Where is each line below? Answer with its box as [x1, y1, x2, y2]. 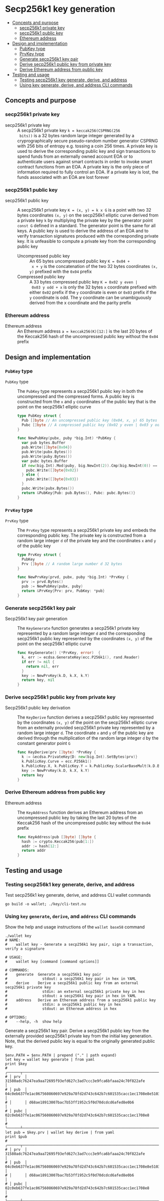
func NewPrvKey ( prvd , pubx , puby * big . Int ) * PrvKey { [17, 575, 129, 580]
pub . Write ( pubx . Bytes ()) [21, 450, 72, 455]
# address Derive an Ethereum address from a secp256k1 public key [5, 998, 156, 1003]
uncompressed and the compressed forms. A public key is [17, 393, 135, 399]
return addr [21, 848, 46, 853]
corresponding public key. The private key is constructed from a [17, 532, 146, 538]
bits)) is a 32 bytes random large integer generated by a [19, 132, 135, 138]
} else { [21, 472, 40, 477]
